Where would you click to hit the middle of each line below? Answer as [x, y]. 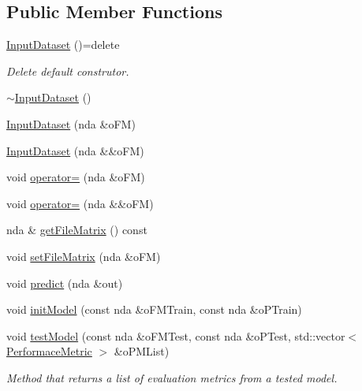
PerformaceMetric [49, 351]
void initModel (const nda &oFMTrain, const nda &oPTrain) [154, 309]
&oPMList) [142, 351]
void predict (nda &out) [65, 283]
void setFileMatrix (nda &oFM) [84, 256]
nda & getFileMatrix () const [77, 230]
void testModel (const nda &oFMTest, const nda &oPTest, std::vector [176, 335]
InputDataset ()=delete [63, 45]
